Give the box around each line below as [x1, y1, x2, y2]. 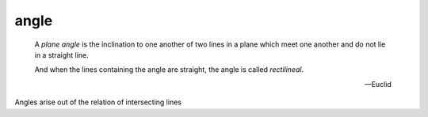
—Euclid [364, 79, 392, 89]
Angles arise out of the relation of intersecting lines [14, 97, 182, 107]
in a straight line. [34, 50, 89, 59]
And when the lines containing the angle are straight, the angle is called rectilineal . [34, 65, 304, 74]
